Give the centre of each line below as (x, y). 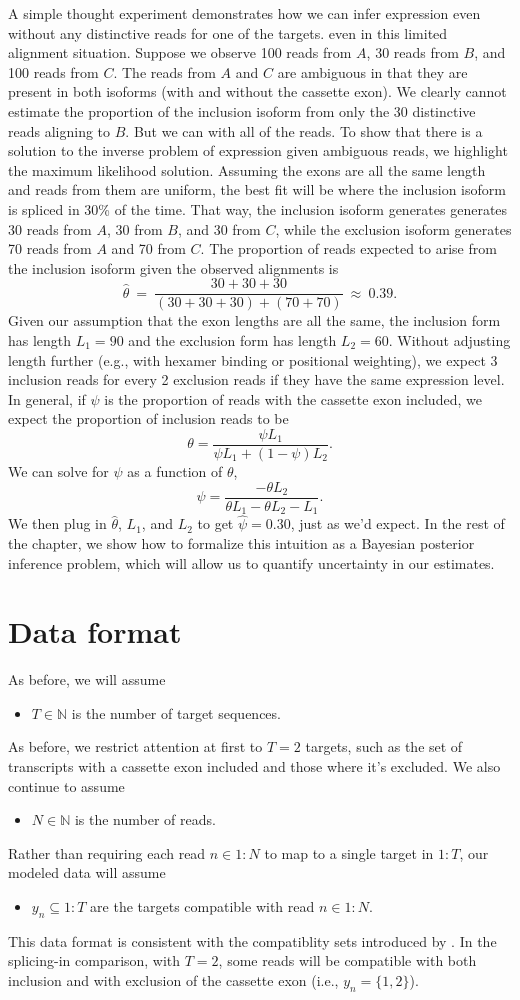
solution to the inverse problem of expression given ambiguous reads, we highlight (258, 150)
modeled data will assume (87, 872)
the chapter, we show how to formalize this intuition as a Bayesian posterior (241, 542)
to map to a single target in (349, 852)
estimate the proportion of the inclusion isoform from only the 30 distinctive (242, 110)
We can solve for (58, 471)
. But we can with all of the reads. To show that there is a (304, 130)
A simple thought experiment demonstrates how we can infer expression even (244, 13)
